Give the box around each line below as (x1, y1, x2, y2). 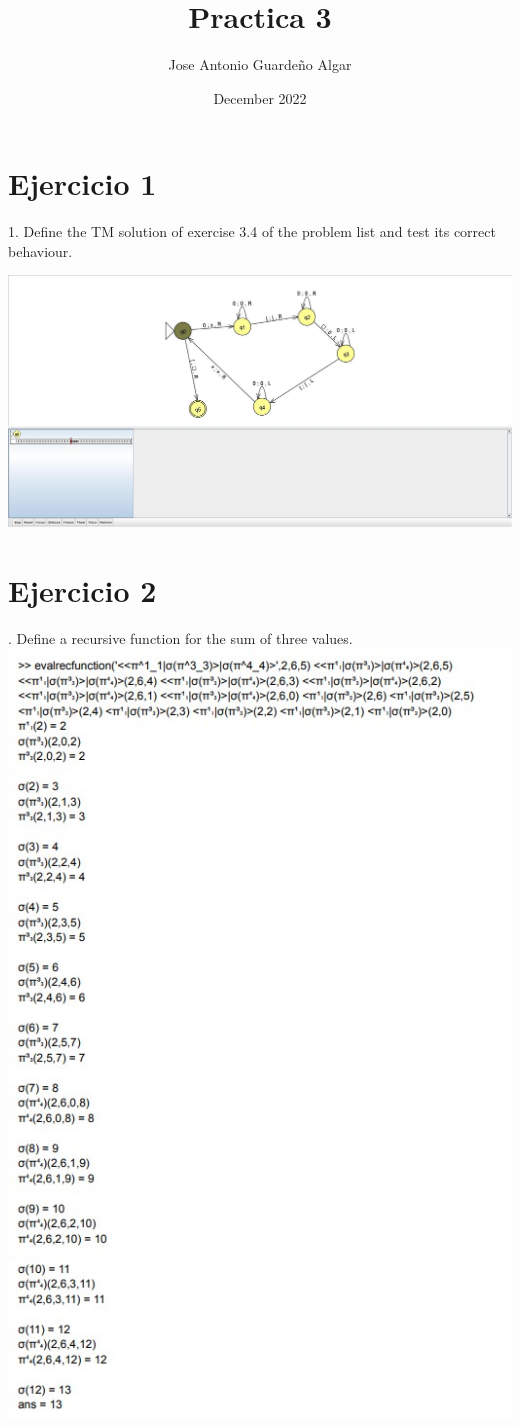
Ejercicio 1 (8, 163, 157, 204)
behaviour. (8, 240, 73, 261)
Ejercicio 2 (8, 569, 157, 610)
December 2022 (213, 87, 307, 108)
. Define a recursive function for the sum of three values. (8, 627, 353, 648)
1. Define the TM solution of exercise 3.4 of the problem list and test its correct (8, 221, 496, 242)
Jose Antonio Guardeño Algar (168, 54, 352, 75)
